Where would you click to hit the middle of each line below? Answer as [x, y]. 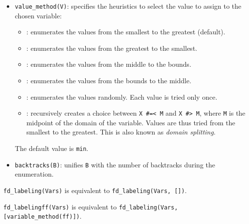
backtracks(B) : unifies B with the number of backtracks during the [115, 164]
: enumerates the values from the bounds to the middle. [109, 81]
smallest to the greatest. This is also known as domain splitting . [121, 132]
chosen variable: [38, 15]
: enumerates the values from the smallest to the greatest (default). [126, 32]
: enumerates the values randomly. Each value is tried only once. [122, 97]
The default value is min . [52, 148]
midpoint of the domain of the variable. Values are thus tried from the [131, 122]
